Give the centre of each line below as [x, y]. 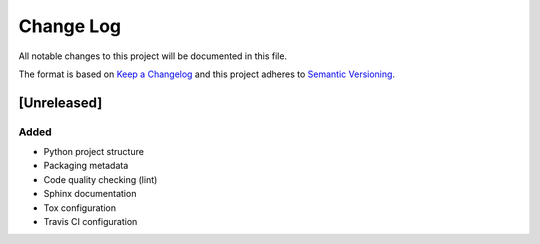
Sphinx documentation [90, 194]
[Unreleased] [60, 102]
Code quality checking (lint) [100, 179]
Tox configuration [80, 207]
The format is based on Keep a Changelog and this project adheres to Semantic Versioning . [206, 74]
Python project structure [94, 152]
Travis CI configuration [90, 222]
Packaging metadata [86, 166]
